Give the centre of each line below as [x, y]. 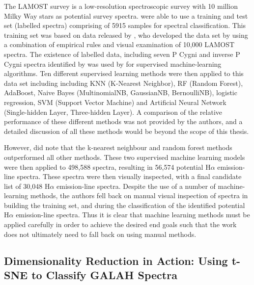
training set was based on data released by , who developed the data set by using [126, 35]
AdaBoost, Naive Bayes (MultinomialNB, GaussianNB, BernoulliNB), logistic [121, 92]
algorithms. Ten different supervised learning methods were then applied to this [124, 73]
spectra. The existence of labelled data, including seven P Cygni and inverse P [122, 54]
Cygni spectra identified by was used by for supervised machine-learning [113, 64]
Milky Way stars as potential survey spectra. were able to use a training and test [126, 15]
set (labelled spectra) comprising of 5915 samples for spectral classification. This [125, 25]
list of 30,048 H [27, 186]
